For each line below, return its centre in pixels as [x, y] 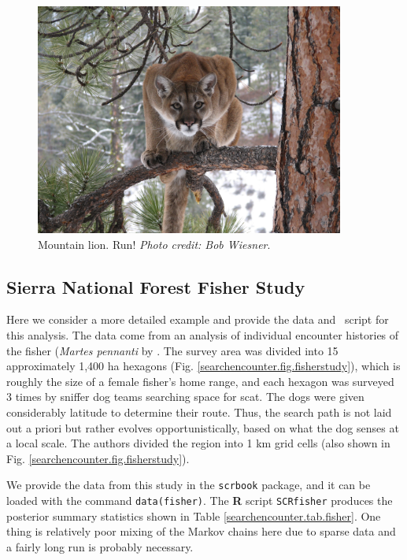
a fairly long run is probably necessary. [100, 546]
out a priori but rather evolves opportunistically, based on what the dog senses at [203, 427]
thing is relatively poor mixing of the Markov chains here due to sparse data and [201, 531]
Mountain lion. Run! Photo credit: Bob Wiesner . [154, 244]
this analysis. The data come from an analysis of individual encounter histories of [203, 334]
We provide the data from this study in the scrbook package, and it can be [189, 485]
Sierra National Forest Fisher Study [156, 286]
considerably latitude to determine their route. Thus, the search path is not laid [199, 412]
